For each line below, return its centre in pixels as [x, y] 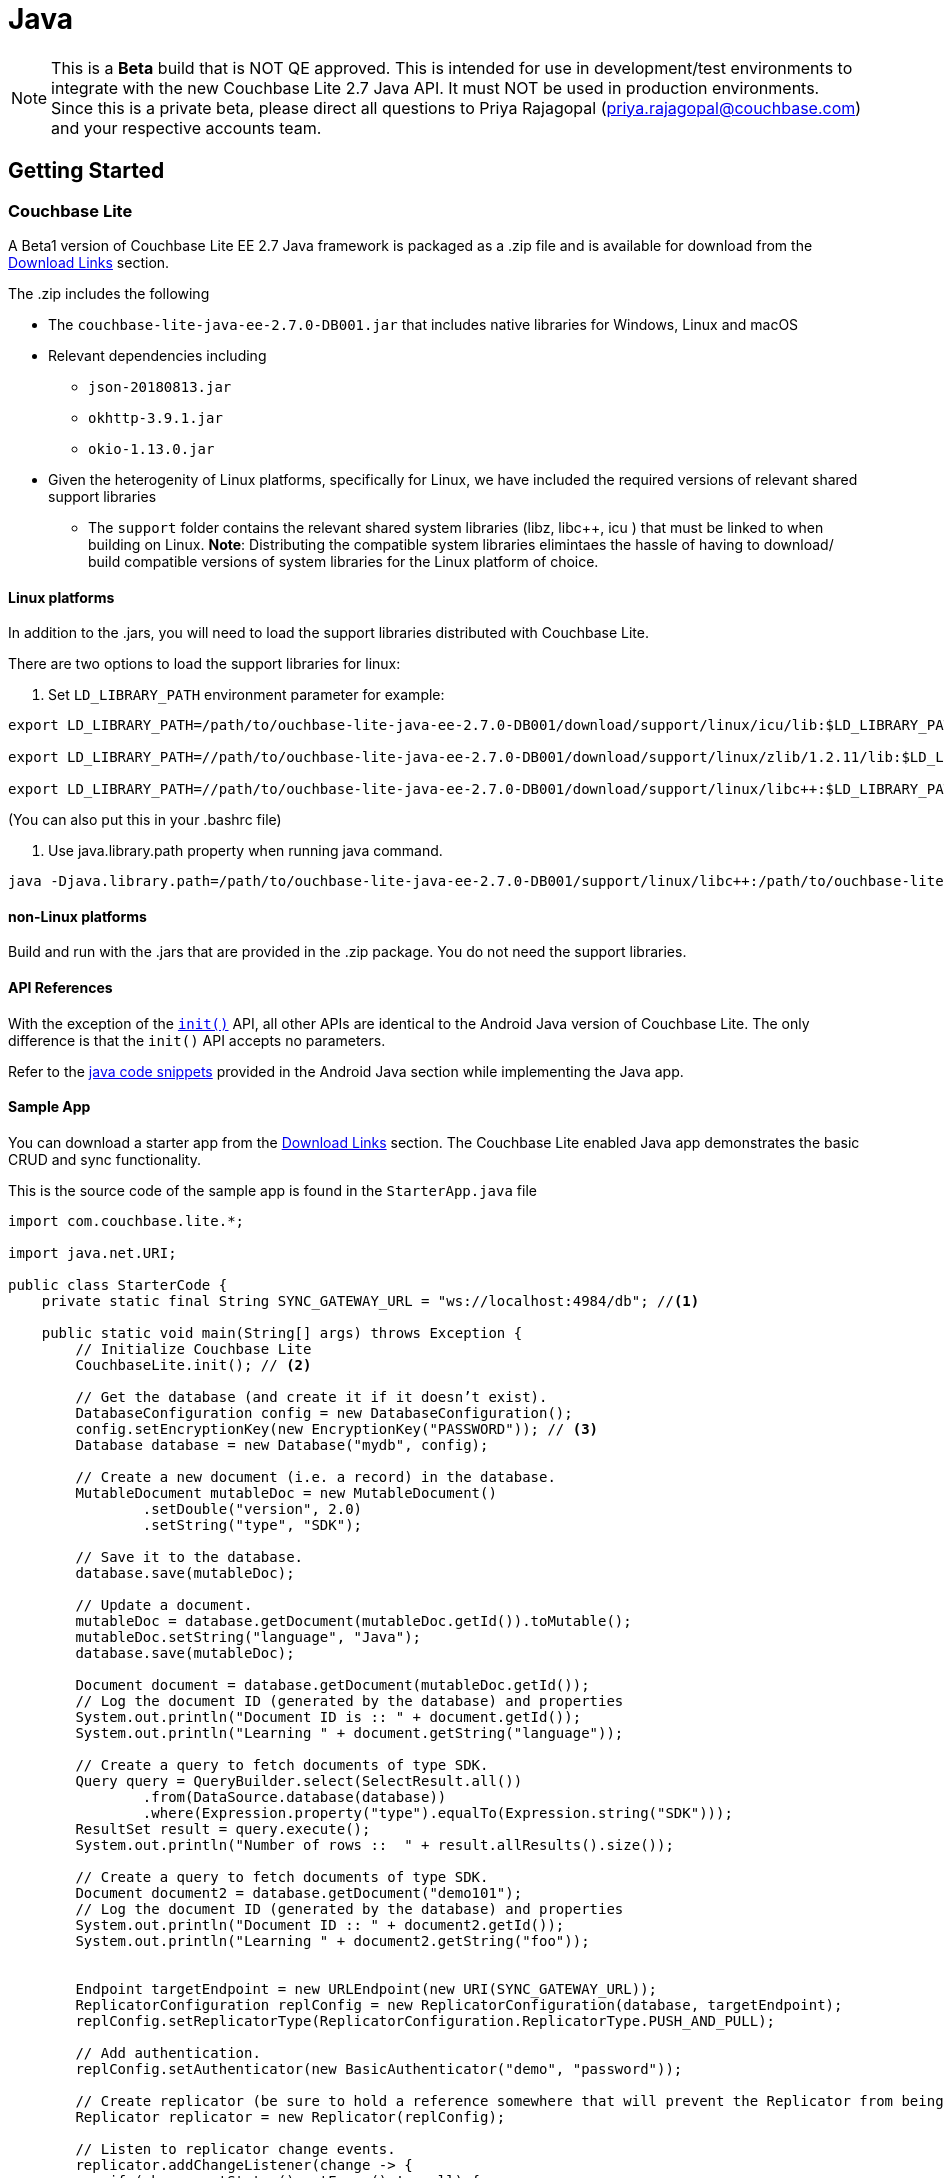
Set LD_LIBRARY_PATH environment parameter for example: [246, 695]
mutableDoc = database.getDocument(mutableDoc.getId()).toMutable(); [353, 1620]
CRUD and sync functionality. [104, 1159]
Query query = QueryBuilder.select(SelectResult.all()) [299, 1780]
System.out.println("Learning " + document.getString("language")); [349, 1732]
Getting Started [86, 171]
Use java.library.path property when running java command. [245, 851]
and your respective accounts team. [186, 127]
